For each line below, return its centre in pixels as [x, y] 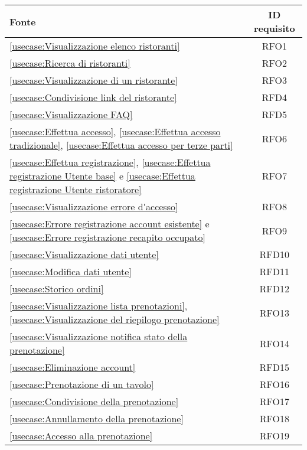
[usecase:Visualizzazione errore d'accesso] [94, 206]
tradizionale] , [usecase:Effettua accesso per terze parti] [121, 145]
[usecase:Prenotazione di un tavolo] [82, 384]
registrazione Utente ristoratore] [76, 189]
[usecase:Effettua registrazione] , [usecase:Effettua [110, 162]
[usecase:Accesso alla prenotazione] [81, 436]
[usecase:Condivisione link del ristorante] [93, 97]
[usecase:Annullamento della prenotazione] [97, 418]
